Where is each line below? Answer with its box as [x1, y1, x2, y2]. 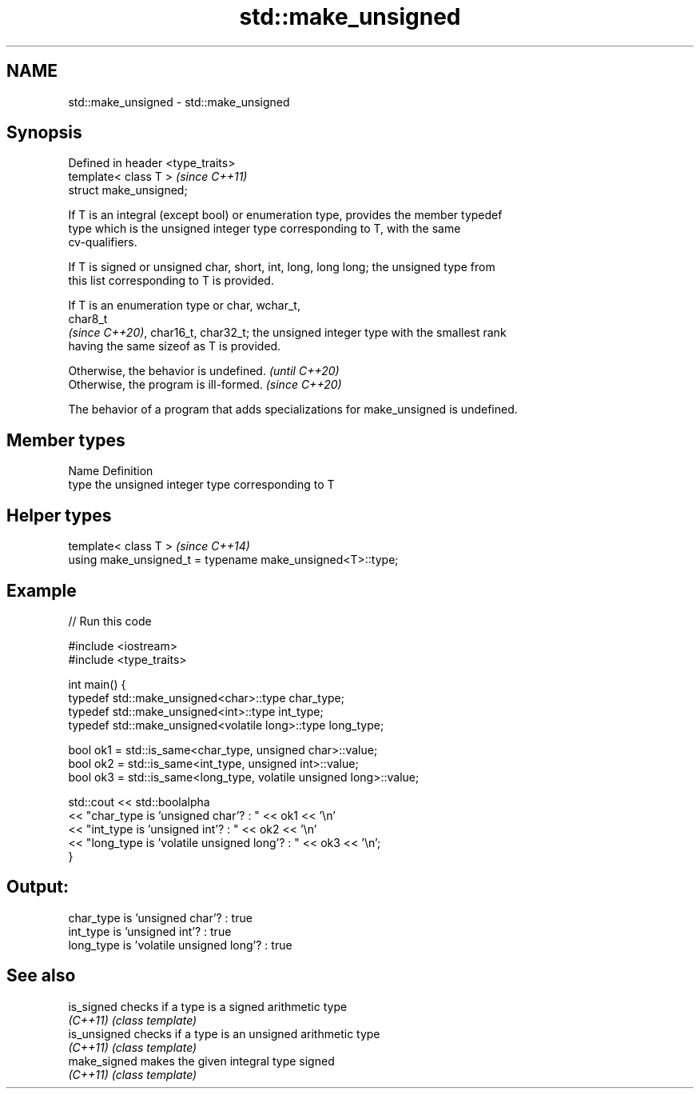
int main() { [68, 677, 126, 691]
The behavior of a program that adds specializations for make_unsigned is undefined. [68, 402, 518, 417]
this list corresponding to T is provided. [68, 274, 274, 288]
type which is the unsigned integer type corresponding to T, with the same [68, 222, 461, 236]
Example [6, 580, 77, 601]
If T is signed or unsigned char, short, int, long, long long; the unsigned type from [68, 260, 495, 274]
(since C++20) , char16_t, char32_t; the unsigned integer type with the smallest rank [68, 326, 507, 340]
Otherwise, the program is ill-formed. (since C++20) [68, 378, 342, 392]
